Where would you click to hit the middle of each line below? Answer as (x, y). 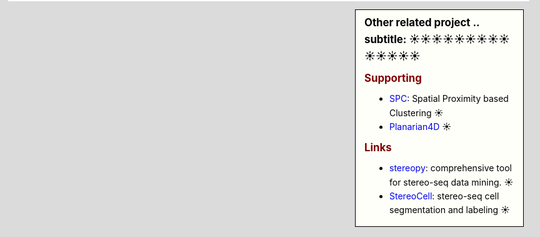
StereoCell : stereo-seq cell (444, 196)
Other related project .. (422, 22)
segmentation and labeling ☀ (450, 210)
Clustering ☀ (416, 112)
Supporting (393, 78)
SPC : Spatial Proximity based (449, 99)
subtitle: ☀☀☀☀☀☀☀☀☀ (437, 39)
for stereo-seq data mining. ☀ (451, 182)
